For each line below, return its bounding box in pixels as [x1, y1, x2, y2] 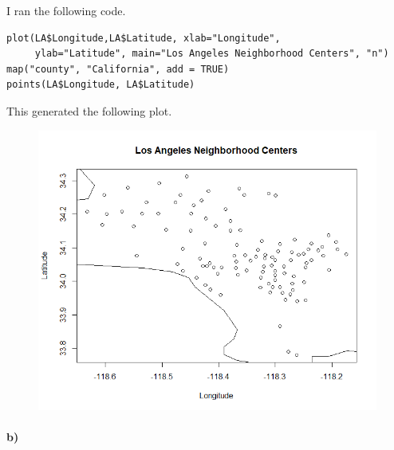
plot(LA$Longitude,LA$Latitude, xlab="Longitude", [6, 32, 281, 44]
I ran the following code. [6, 2, 126, 18]
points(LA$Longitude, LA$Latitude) [6, 79, 195, 91]
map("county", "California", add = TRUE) [6, 63, 230, 75]
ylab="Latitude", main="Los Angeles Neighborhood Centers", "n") [34, 48, 389, 60]
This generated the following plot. [6, 102, 172, 119]
